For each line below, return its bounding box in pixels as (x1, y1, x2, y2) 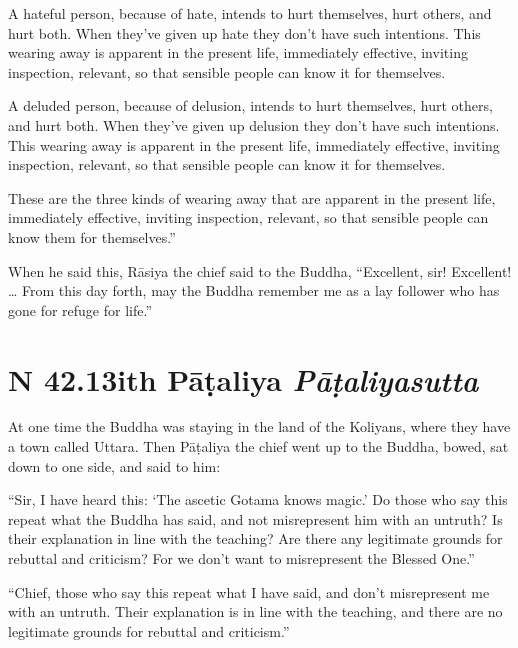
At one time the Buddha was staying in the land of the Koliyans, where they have (8, 416, 511, 437)
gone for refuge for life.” (8, 299, 153, 320)
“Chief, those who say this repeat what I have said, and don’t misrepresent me (8, 581, 490, 602)
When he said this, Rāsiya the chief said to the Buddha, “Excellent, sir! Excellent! (8, 260, 512, 281)
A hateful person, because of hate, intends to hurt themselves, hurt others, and (8, 3, 492, 23)
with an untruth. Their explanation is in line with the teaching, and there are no (8, 601, 503, 622)
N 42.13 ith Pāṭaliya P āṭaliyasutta (8, 358, 479, 400)
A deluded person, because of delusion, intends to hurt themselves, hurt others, (8, 95, 493, 116)
